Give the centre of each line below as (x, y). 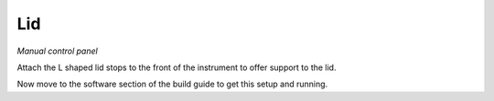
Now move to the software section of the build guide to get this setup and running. (172, 84)
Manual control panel (57, 51)
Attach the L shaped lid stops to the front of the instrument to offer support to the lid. (177, 67)
